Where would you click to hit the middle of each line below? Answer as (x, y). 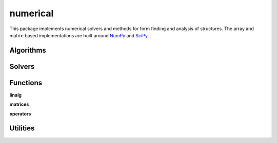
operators (20, 114)
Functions (26, 82)
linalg (16, 95)
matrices (19, 104)
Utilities (22, 128)
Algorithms (28, 50)
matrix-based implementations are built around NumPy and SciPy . (79, 35)
